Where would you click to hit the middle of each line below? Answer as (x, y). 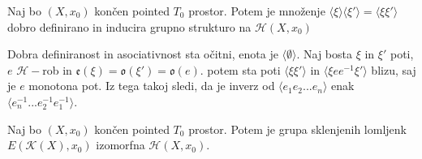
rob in (57, 69)
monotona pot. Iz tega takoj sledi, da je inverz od (152, 86)
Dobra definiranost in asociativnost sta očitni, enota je (143, 54)
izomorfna (121, 145)
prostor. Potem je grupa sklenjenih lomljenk (297, 129)
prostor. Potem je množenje (257, 11)
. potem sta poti (240, 69)
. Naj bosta (324, 54)
